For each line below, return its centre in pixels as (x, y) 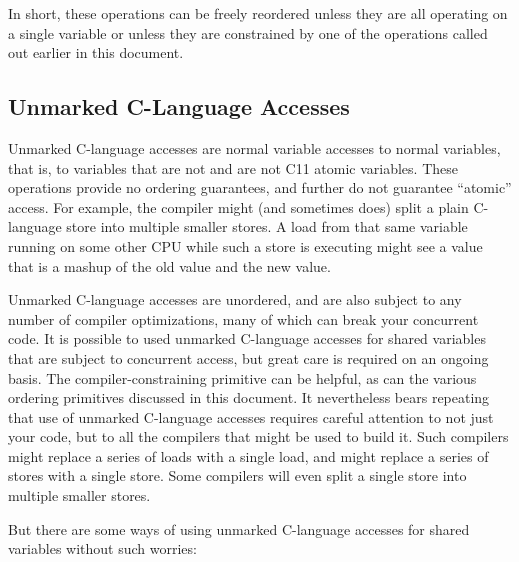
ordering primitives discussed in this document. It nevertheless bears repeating (249, 397)
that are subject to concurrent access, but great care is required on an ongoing (248, 357)
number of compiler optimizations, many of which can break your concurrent (243, 318)
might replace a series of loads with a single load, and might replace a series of (248, 455)
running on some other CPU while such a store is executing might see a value (245, 245)
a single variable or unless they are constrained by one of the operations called (248, 32)
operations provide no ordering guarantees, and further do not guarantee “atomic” (260, 187)
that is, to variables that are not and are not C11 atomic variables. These (233, 167)
